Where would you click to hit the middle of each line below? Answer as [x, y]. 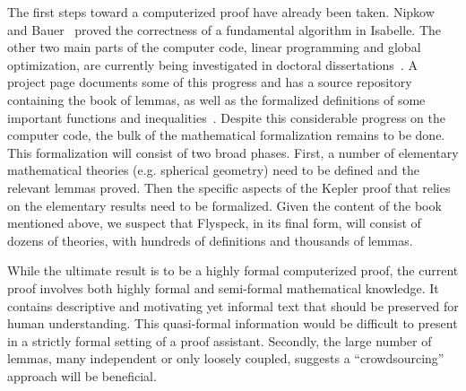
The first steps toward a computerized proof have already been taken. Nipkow [221, 12]
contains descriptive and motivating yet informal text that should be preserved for [233, 305]
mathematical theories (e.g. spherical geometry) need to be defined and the [213, 170]
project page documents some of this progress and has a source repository [210, 82]
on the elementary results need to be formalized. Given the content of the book [224, 205]
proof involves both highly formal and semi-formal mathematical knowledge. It [223, 287]
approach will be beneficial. [82, 375]
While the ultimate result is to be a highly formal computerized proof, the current [233, 270]
